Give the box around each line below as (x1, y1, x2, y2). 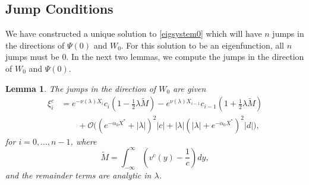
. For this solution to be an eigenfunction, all (121, 39, 285, 51)
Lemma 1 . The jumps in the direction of (5, 82, 156, 94)
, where (70, 135, 97, 147)
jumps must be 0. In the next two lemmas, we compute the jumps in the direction (5, 50, 304, 63)
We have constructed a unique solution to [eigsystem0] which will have (5, 27, 262, 40)
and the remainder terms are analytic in (5, 168, 152, 181)
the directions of (5, 39, 65, 51)
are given (173, 82, 206, 94)
